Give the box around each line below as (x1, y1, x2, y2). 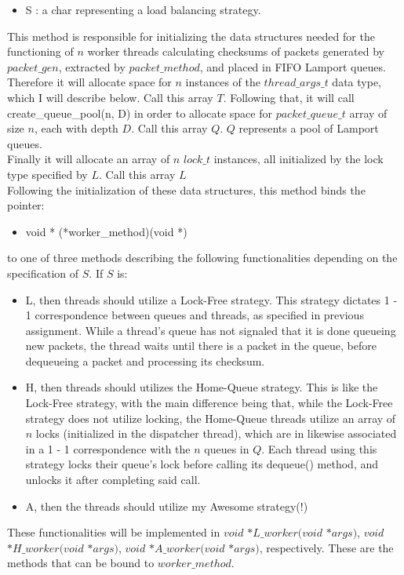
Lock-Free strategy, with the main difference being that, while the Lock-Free (25, 395, 393, 411)
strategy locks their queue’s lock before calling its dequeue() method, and (25, 456, 378, 472)
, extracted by (58, 58, 126, 75)
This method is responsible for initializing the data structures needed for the (7, 27, 375, 44)
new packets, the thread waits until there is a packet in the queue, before (25, 337, 377, 354)
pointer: (7, 197, 45, 213)
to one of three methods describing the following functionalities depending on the (7, 249, 398, 266)
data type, (332, 74, 381, 90)
